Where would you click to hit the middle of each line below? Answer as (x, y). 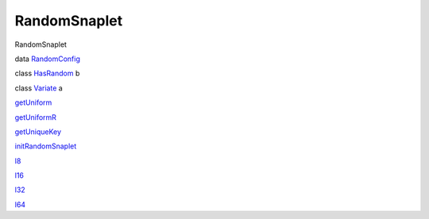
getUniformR (36, 117)
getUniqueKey (38, 132)
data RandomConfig (48, 59)
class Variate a (39, 88)
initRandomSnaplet (46, 146)
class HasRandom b (47, 73)
